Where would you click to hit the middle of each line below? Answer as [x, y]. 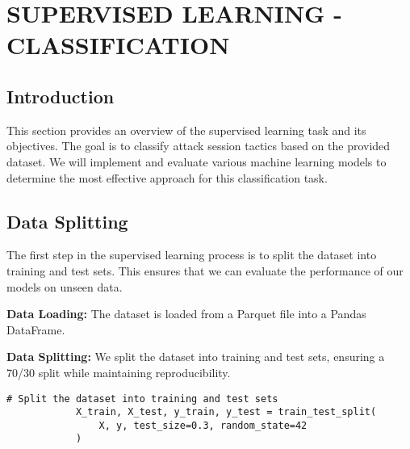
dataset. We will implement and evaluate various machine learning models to [197, 161]
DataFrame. [36, 329]
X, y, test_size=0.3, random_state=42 [203, 425]
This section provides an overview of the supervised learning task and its [186, 130]
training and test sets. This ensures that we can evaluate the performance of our [205, 270]
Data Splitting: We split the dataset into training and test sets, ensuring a [196, 357]
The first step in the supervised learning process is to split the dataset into [192, 255]
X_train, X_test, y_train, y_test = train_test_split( [226, 412]
